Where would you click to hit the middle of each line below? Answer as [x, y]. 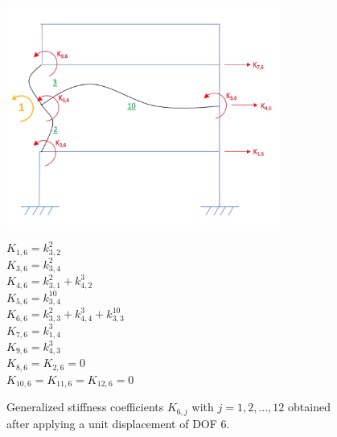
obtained [309, 407]
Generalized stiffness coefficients [85, 407]
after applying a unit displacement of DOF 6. [118, 423]
